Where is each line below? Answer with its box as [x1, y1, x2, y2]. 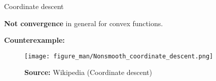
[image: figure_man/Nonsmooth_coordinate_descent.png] [24, 52, 213, 60]
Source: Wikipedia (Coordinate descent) [24, 67, 152, 77]
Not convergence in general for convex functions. [4, 18, 163, 28]
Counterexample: [4, 35, 65, 45]
